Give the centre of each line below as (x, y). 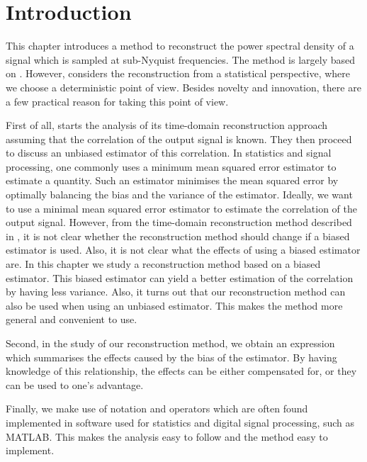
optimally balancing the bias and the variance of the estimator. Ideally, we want (179, 195)
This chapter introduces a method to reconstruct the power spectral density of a (180, 46)
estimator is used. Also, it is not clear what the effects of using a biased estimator (183, 250)
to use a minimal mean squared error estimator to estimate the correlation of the (181, 208)
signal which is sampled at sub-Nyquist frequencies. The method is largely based (181, 59)
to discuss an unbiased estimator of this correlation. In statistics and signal (169, 153)
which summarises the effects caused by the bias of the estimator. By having (171, 357)
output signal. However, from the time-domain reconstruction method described (179, 222)
